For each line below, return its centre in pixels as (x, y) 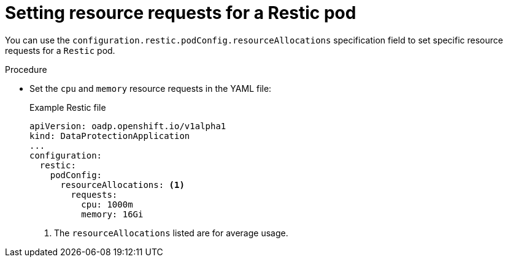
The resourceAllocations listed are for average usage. (171, 233)
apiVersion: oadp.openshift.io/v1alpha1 (128, 126)
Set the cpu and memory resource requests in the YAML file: (151, 88)
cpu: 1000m (107, 204)
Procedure (26, 69)
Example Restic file (68, 107)
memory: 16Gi (112, 214)
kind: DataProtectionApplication (110, 136)
